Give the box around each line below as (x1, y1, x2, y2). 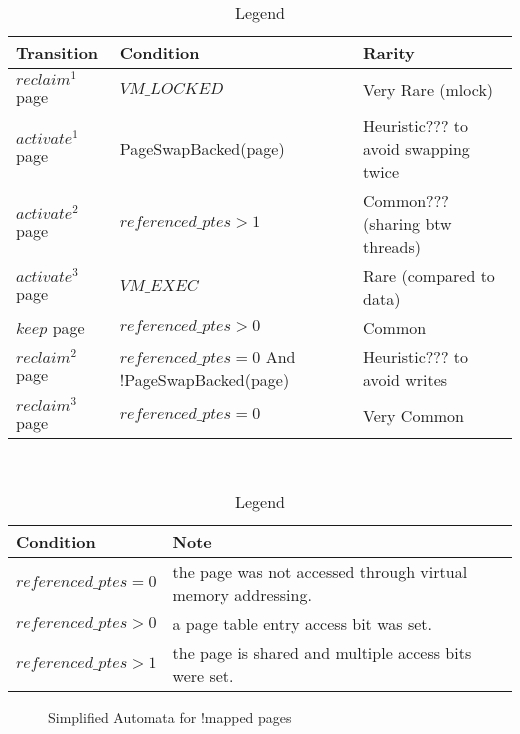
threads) (363, 234, 421, 258)
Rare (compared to (363, 263, 495, 287)
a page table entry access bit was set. (172, 612, 432, 636)
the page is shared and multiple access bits (172, 641, 472, 665)
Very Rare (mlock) (363, 77, 494, 101)
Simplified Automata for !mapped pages (48, 707, 292, 728)
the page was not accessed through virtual (172, 560, 468, 584)
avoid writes (363, 367, 448, 391)
